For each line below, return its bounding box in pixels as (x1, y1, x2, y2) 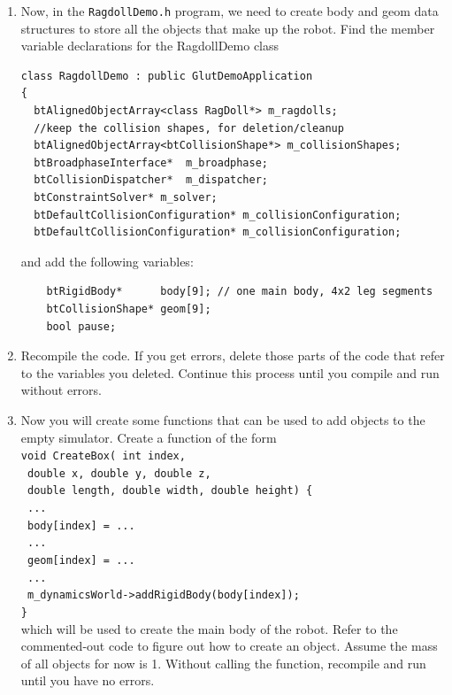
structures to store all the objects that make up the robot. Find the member (20, 19, 435, 37)
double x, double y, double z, (27, 467, 211, 480)
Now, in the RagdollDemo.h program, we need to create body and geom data (20, 2, 439, 19)
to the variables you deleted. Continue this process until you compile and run (20, 363, 440, 382)
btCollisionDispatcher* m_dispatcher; (34, 174, 268, 187)
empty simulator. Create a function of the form (20, 428, 277, 446)
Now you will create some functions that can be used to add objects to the (20, 410, 425, 429)
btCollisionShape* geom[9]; (46, 302, 211, 315)
